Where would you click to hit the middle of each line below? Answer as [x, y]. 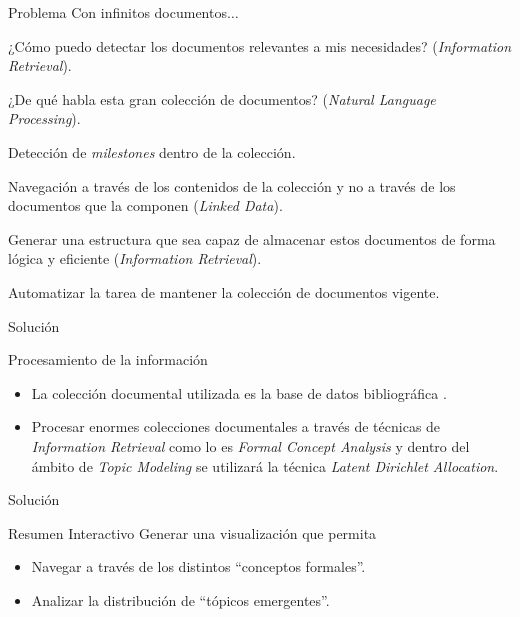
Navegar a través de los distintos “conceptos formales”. [198, 566]
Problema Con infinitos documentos [117, 12]
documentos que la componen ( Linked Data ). [145, 205]
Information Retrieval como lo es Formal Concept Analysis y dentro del [250, 445]
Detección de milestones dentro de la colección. [152, 151]
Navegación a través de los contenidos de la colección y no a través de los [232, 185]
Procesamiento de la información [108, 359]
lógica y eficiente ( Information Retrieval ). [135, 258]
